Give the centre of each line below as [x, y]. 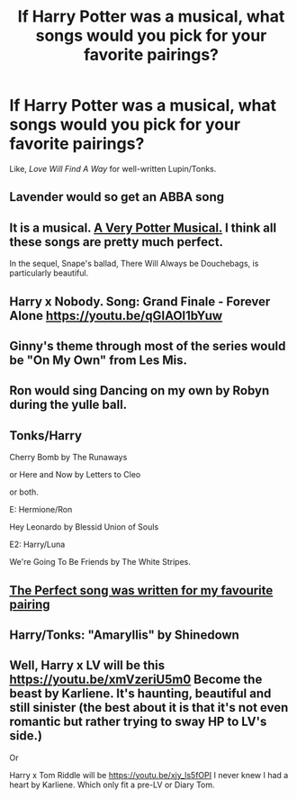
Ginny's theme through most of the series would [148, 345]
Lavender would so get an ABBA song [117, 197]
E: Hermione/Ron [41, 510]
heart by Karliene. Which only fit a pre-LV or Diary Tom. [112, 785]
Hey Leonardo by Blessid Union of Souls [84, 527]
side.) [26, 736]
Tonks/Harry [46, 436]
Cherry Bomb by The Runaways [68, 458]
